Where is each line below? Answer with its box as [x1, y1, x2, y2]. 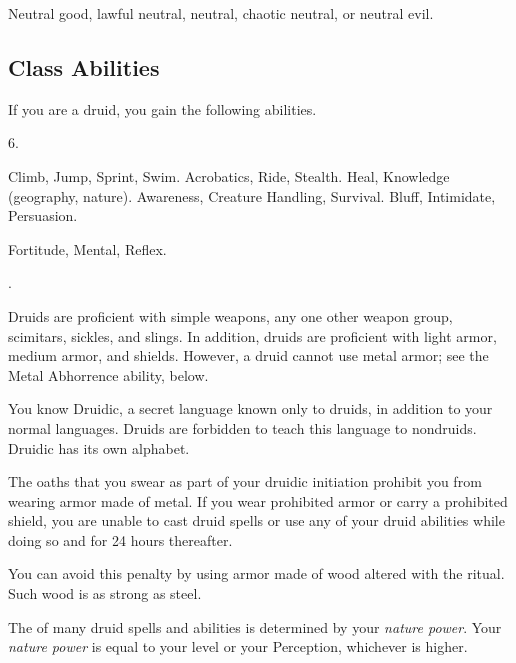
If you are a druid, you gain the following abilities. [8, 98, 317, 119]
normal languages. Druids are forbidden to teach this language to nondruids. [8, 417, 477, 438]
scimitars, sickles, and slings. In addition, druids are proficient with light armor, [8, 325, 497, 346]
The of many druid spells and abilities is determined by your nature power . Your [8, 616, 502, 637]
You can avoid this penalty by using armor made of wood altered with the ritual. [8, 563, 505, 584]
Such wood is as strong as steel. [8, 583, 202, 604]
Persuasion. [8, 205, 78, 226]
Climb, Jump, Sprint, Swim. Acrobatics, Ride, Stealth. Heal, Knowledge [8, 165, 450, 186]
